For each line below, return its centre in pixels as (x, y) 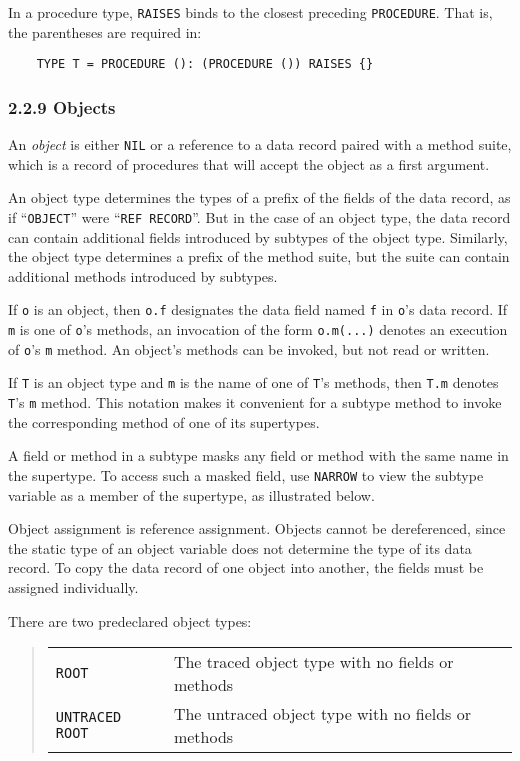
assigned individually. (73, 586)
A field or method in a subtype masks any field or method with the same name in (258, 455)
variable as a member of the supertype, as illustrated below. (191, 494)
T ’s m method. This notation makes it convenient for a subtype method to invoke (255, 402)
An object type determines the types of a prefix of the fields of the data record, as (259, 197)
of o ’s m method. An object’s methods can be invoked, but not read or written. (249, 348)
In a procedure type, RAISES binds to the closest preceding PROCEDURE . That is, (250, 12)
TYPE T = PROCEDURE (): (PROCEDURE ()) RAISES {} (205, 64)
